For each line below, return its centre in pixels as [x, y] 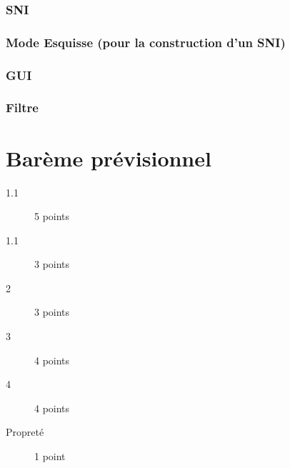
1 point [50, 456]
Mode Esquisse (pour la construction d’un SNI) [146, 42]
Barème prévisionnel [109, 158]
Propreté [25, 432]
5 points [52, 216]
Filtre [22, 108]
